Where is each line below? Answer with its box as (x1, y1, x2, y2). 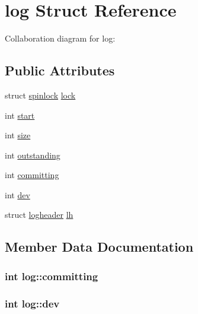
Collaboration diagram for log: (5, 32, 116, 45)
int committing (5, 169, 59, 181)
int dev (5, 188, 30, 201)
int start (5, 109, 35, 121)
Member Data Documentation (5, 237, 194, 256)
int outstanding (5, 148, 60, 161)
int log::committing (5, 268, 98, 283)
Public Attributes (5, 61, 115, 80)
